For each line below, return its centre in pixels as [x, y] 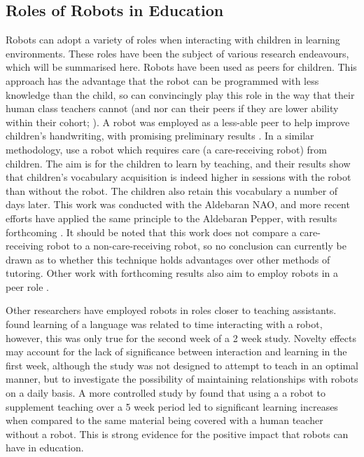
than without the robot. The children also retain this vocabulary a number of [172, 190]
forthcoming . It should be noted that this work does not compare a [151, 232]
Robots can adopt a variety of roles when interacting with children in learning [173, 40]
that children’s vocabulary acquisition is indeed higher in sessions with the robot [178, 177]
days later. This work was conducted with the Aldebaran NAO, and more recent [178, 204]
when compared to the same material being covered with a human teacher [164, 420]
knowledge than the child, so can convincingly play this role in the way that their [180, 94]
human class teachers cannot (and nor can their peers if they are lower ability [172, 108]
